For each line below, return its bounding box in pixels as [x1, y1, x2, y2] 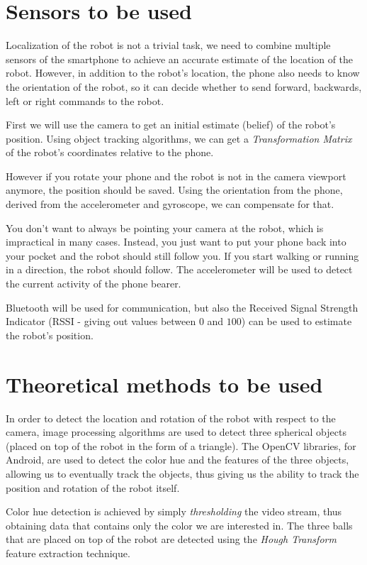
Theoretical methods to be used [6, 369, 323, 398]
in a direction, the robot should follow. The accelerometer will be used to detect [6, 262, 353, 277]
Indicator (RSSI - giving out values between [6, 314, 196, 329]
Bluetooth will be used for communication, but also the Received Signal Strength [6, 300, 358, 314]
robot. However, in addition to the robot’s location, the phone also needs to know [6, 65, 360, 80]
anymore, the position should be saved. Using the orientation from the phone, [6, 182, 343, 197]
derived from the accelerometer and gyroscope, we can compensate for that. [6, 197, 334, 212]
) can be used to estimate [241, 314, 352, 329]
